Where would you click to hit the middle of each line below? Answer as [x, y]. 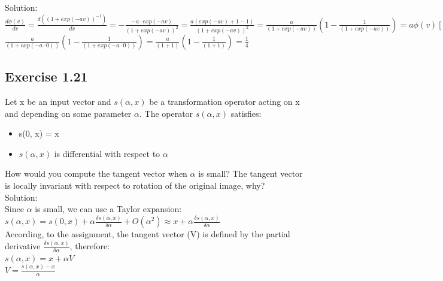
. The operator [166, 113]
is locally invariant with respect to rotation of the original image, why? [135, 185]
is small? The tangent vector [251, 173]
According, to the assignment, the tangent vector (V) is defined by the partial [148, 234]
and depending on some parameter [68, 113]
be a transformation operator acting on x [224, 101]
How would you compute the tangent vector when [96, 173]
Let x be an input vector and [58, 101]
